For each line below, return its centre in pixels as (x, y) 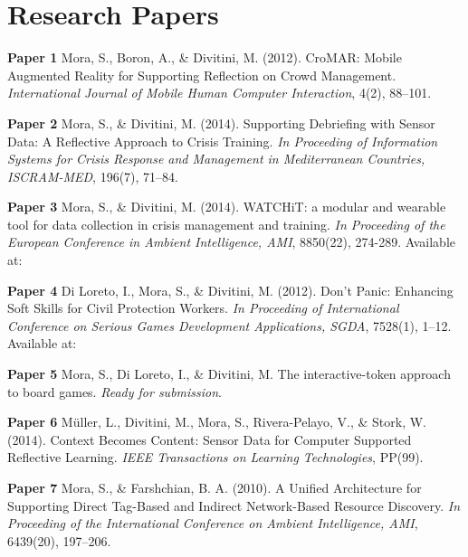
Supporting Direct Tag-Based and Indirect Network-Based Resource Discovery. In (234, 505)
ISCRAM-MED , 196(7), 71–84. (93, 176)
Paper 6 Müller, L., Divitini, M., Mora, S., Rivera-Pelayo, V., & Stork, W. (217, 422)
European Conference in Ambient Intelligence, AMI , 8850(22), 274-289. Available (231, 242)
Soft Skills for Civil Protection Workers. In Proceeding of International (203, 308)
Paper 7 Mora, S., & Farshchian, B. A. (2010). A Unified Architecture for (215, 487)
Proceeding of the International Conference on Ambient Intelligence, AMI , (213, 523)
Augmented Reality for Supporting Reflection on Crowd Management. (202, 75)
